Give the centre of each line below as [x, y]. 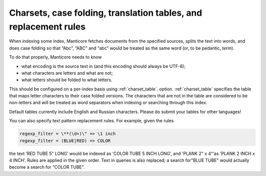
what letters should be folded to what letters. [67, 80]
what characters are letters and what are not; [67, 73]
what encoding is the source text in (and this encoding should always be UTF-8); [103, 66]
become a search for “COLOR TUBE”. [47, 167]
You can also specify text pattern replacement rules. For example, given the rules [92, 121]
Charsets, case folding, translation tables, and [106, 13]
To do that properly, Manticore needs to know [55, 57]
